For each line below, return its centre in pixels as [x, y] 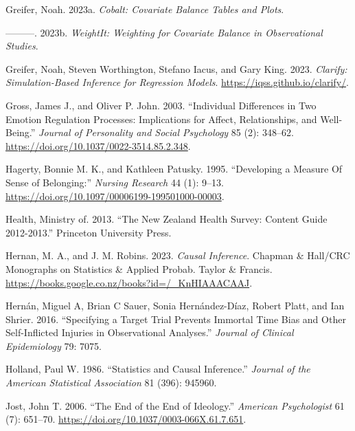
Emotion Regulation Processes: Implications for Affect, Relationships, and [161, 119]
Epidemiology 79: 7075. [54, 345]
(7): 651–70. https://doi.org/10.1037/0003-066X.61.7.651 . [126, 419]
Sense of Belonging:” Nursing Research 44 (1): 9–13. [115, 182]
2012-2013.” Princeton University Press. [89, 232]
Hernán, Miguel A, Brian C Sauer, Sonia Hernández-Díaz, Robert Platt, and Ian [175, 306]
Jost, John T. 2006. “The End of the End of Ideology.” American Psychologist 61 [175, 405]
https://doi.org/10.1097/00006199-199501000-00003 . [115, 196]
